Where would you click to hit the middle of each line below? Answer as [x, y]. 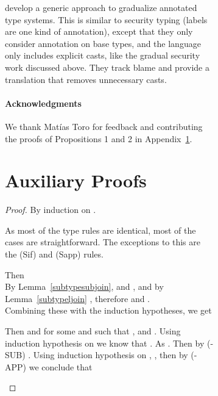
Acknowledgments [43, 103]
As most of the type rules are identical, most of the [100, 230]
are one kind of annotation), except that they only [99, 31]
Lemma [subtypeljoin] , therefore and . [77, 298]
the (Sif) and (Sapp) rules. [54, 254]
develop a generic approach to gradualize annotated [101, 7]
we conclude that [61, 366]
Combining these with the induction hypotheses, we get [108, 310]
